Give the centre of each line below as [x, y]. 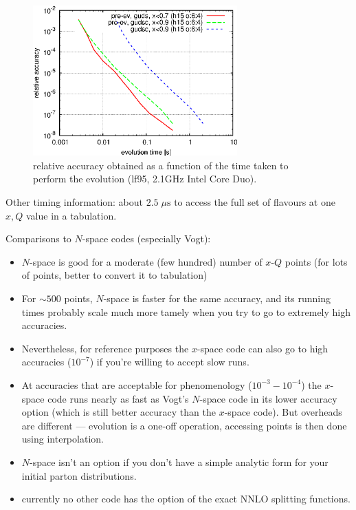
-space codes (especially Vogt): [146, 238]
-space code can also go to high [263, 348]
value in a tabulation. [71, 215]
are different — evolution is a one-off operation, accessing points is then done [184, 425]
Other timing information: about [75, 202]
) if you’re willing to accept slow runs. [169, 362]
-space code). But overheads [283, 412]
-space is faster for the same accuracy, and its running [217, 298]
